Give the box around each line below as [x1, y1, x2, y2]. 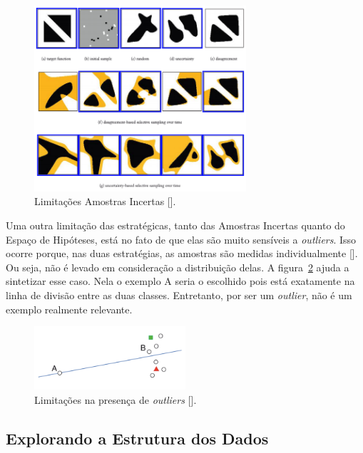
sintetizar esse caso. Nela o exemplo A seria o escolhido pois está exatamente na [6, 274, 355, 288]
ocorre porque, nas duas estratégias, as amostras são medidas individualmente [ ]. [6, 246, 358, 261]
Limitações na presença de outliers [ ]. [34, 392, 197, 407]
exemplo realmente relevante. [6, 301, 133, 316]
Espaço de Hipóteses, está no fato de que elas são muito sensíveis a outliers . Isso [6, 231, 357, 246]
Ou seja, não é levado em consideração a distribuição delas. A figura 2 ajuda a [6, 259, 349, 274]
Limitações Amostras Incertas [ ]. [34, 194, 176, 209]
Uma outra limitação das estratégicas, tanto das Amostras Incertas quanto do [6, 218, 345, 233]
